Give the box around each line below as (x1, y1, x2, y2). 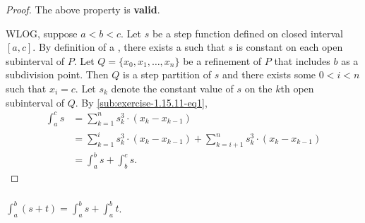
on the (244, 80, 273, 95)
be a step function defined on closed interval (152, 25, 343, 40)
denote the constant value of (111, 80, 234, 95)
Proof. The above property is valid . (6, 2, 160, 16)
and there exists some (222, 67, 316, 82)
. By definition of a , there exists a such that (32, 40, 225, 54)
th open (280, 80, 314, 95)
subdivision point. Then (6, 67, 109, 82)
